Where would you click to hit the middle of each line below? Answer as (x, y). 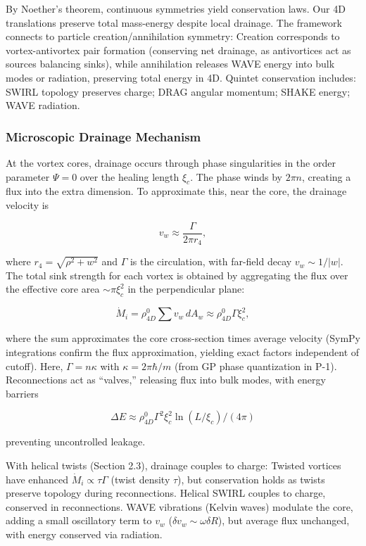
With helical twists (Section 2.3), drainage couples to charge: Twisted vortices (173, 465)
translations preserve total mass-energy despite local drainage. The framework (174, 22)
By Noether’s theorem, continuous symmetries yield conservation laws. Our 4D (176, 8)
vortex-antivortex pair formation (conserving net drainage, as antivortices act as (178, 50)
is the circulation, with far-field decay (211, 261)
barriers (22, 393)
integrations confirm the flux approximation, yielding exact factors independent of (183, 352)
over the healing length (130, 176)
